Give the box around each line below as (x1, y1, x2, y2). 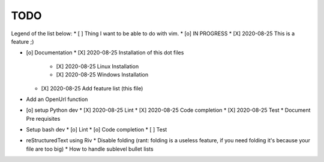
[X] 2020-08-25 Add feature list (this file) (41, 84, 143, 92)
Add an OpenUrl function (26, 96, 88, 103)
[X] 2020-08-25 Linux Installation (56, 63, 139, 70)
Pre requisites (26, 115, 61, 122)
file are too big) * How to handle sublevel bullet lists (26, 145, 154, 152)
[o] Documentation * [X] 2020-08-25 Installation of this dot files (26, 49, 184, 56)
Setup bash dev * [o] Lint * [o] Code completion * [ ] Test (26, 126, 167, 133)
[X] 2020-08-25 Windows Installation (56, 71, 149, 78)
